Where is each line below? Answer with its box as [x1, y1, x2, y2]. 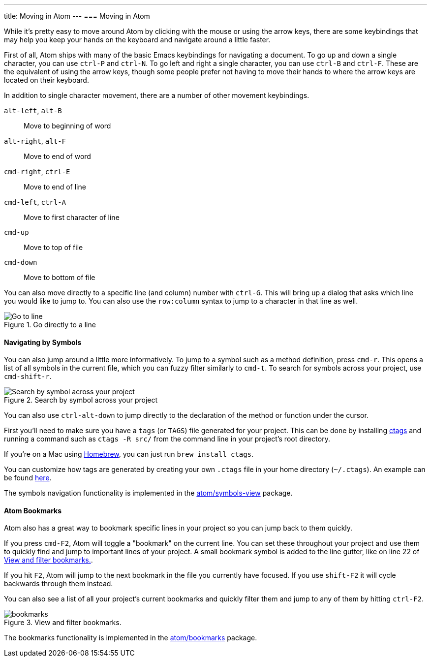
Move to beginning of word [24, 122, 111, 130]
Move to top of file [24, 243, 83, 252]
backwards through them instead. [4, 579, 113, 588]
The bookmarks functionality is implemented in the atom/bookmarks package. [4, 633, 257, 642]
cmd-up [4, 228, 29, 236]
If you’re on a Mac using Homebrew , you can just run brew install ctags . [4, 450, 254, 459]
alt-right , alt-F [4, 137, 66, 145]
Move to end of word [24, 152, 91, 160]
